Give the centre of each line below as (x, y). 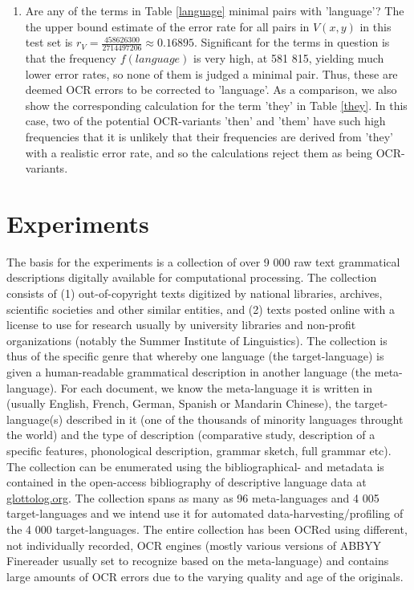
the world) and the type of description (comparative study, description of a (191, 435)
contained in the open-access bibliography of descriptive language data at (187, 482)
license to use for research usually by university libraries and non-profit (181, 325)
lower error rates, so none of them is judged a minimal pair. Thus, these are (211, 73)
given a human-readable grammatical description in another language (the (189, 372)
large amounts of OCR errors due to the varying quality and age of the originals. (205, 576)
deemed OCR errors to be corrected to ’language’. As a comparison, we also (211, 90)
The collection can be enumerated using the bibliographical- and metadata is (195, 466)
